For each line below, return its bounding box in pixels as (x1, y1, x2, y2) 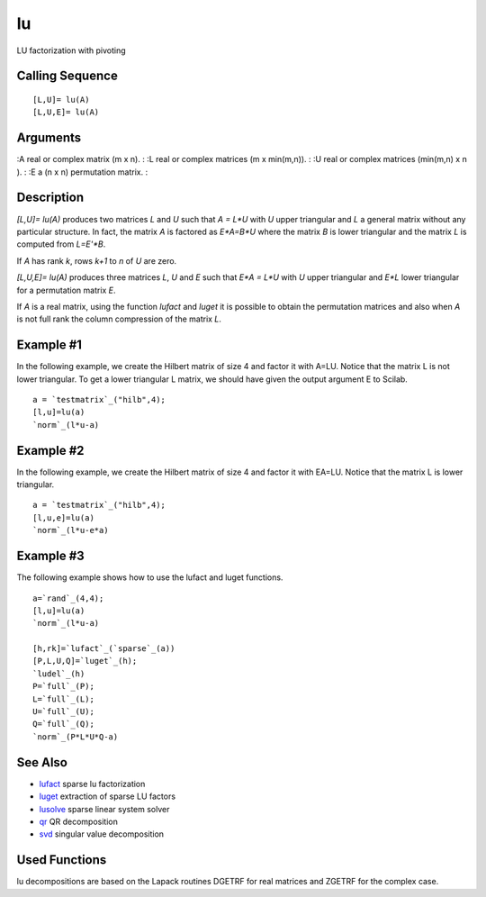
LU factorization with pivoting (16, 45, 126, 56)
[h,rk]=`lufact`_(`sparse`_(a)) (32, 644, 175, 654)
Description (16, 190, 85, 205)
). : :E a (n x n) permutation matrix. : (16, 167, 148, 177)
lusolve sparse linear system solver (39, 803, 170, 814)
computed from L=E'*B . (16, 239, 106, 249)
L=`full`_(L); (32, 693, 94, 704)
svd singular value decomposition (39, 829, 165, 839)
